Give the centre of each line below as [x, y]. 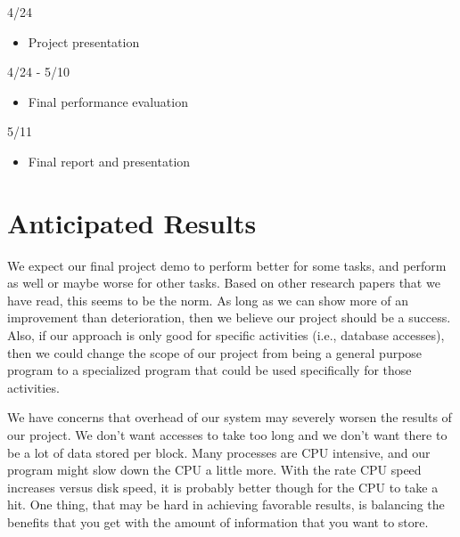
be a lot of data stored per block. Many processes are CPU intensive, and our [219, 452]
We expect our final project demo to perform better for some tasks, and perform [227, 265]
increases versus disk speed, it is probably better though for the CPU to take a [223, 487]
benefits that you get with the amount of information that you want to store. [218, 522]
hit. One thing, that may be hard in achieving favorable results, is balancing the [226, 504]
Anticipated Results [132, 222]
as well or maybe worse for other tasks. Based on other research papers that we [224, 283]
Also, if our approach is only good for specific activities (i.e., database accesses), [226, 335]
